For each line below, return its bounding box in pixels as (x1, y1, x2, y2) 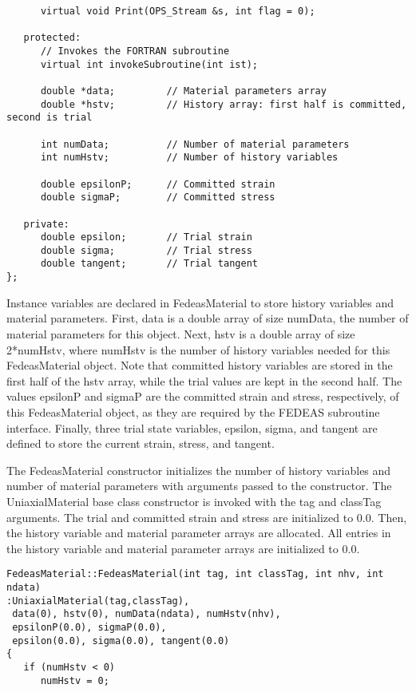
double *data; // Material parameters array (40, 85, 327, 97)
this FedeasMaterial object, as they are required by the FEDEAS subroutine (6, 403, 380, 420)
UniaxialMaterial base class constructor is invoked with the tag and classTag (6, 492, 382, 509)
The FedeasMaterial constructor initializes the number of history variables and (6, 461, 391, 478)
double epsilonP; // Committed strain (40, 178, 275, 190)
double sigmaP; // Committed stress (40, 192, 275, 204)
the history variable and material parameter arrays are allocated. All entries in (6, 524, 391, 541)
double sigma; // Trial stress (40, 244, 252, 256)
